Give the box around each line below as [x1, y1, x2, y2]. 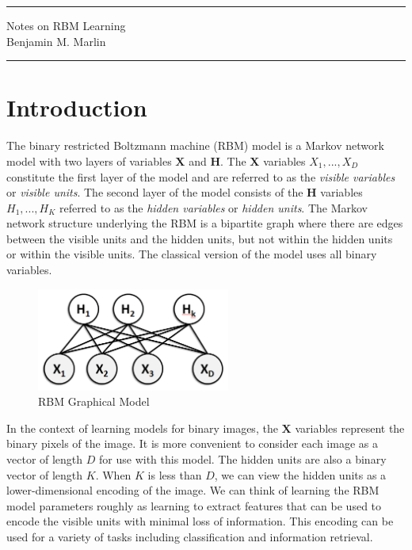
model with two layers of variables [6, 152, 172, 169]
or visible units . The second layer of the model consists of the [6, 184, 303, 201]
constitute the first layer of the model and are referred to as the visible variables [6, 168, 395, 185]
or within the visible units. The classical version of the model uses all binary [6, 246, 377, 262]
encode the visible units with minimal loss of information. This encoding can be [6, 513, 394, 529]
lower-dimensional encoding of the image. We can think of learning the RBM [6, 482, 380, 498]
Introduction [6, 91, 147, 124]
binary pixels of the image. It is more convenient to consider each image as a [6, 435, 378, 452]
